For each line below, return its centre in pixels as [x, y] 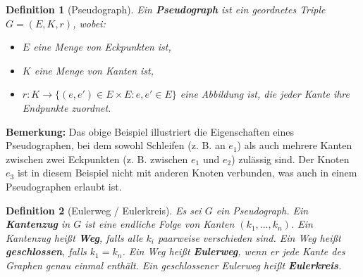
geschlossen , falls [46, 251]
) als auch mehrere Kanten [295, 145]
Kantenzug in [38, 224]
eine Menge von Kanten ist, [94, 70]
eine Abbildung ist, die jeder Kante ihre [265, 94]
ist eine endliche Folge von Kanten [160, 224]
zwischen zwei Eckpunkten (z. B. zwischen [97, 159]
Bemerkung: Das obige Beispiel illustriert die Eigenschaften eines [150, 131]
